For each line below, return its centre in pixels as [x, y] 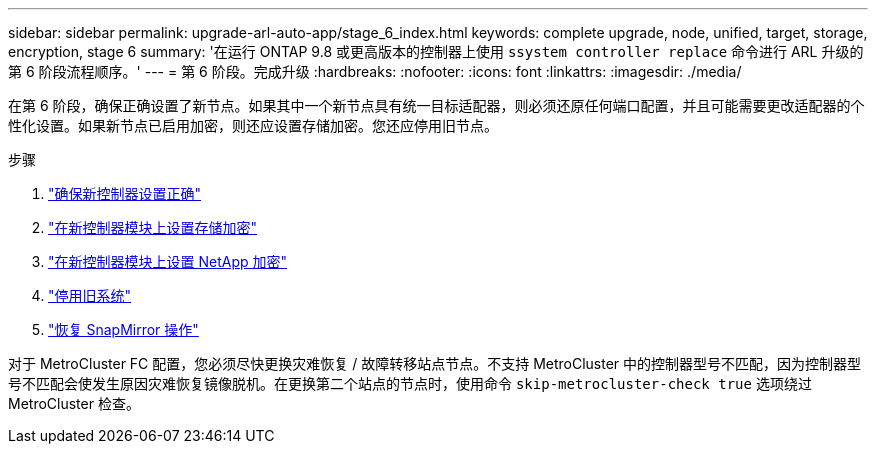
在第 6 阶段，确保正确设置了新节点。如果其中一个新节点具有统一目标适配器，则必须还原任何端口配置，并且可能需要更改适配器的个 [436, 105]
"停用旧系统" [90, 295]
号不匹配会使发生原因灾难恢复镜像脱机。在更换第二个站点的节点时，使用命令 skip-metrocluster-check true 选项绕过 [410, 383]
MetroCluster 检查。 [74, 403]
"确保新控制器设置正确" [125, 193]
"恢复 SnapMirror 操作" [123, 329]
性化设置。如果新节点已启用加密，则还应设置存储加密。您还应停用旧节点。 [253, 125]
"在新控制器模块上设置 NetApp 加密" [168, 261]
